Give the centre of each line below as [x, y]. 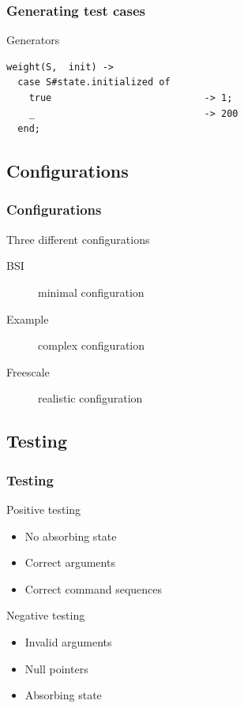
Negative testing [46, 615]
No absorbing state [71, 536]
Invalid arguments [68, 641]
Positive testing [44, 509]
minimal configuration [91, 292]
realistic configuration [90, 398]
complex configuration [92, 345]
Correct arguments [70, 562]
